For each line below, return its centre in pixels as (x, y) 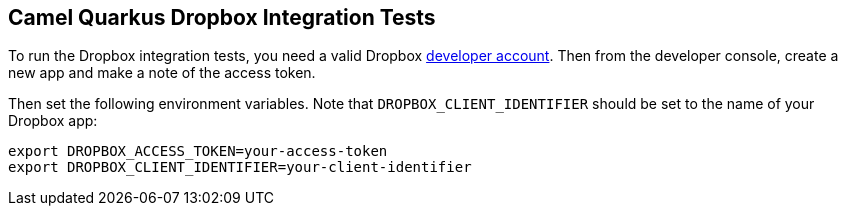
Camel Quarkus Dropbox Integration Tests (222, 17)
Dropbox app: (53, 121)
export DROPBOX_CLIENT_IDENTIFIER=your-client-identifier (240, 167)
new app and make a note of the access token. (162, 73)
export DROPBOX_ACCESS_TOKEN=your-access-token (198, 151)
